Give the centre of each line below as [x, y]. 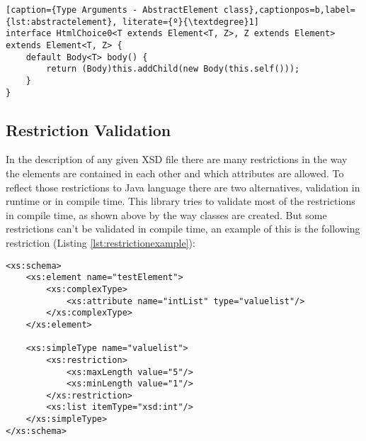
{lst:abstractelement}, [62, 22]
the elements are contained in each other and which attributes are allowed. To [175, 173]
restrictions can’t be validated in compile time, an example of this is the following [183, 229]
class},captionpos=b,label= [289, 10]
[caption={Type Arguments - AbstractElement [112, 10]
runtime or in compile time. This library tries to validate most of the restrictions [181, 201]
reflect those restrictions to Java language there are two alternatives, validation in [183, 187]
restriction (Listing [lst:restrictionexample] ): [101, 243]
